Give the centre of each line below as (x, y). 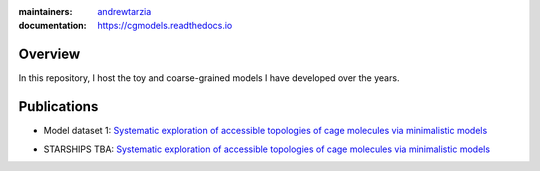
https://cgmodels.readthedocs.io (165, 26)
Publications (58, 106)
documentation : (52, 26)
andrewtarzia (124, 11)
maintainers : (45, 11)
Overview (49, 54)
